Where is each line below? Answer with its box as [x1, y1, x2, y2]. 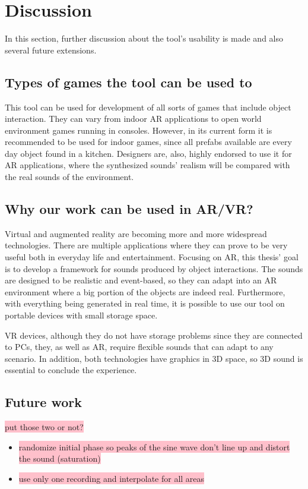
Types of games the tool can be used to [5, 72, 252, 91]
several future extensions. [5, 43, 97, 56]
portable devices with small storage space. [5, 309, 158, 321]
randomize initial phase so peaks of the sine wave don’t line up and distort [18, 440, 290, 453]
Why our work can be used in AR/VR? [5, 200, 253, 218]
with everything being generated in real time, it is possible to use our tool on [5, 297, 285, 310]
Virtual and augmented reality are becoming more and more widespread [5, 227, 267, 239]
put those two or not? [5, 421, 84, 433]
